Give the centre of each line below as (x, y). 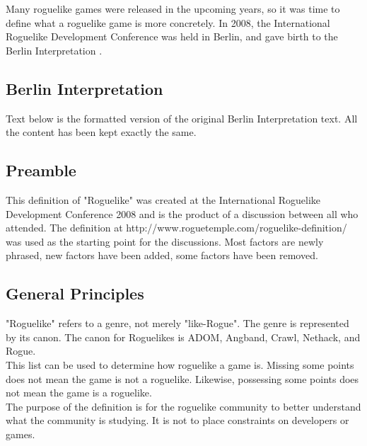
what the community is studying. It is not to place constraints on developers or (177, 420)
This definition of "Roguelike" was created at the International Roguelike (163, 199)
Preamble (41, 170)
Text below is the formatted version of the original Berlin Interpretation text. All (182, 118)
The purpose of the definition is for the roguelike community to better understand (183, 406)
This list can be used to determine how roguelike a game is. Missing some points (180, 364)
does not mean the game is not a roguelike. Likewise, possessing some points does (182, 378)
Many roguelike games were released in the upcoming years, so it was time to (173, 8)
